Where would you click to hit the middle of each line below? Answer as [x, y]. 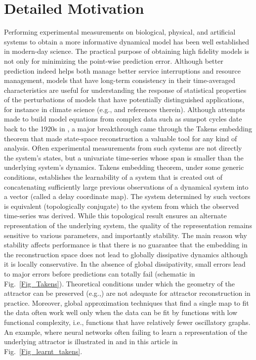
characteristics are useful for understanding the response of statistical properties [125, 90]
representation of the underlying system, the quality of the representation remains [128, 225]
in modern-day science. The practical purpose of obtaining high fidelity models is [127, 51]
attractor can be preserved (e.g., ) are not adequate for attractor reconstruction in [127, 293]
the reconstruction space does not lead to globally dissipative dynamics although [126, 254]
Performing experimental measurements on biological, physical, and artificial [120, 32]
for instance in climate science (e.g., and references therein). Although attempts [125, 109]
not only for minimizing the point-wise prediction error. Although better [114, 60]
